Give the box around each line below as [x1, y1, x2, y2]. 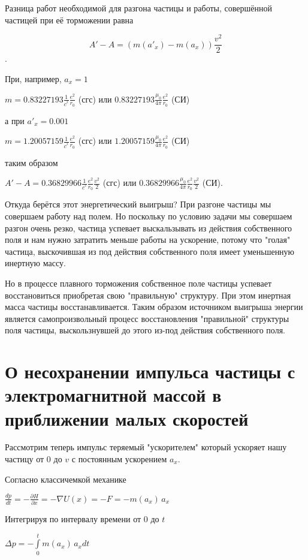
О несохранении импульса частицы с [5, 359, 295, 384]
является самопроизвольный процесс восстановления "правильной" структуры [5, 312, 289, 324]
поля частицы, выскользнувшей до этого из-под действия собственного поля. [5, 324, 285, 336]
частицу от [5, 453, 44, 465]
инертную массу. [5, 257, 66, 269]
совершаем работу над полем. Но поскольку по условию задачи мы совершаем [5, 210, 292, 222]
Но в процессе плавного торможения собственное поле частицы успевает [5, 276, 272, 289]
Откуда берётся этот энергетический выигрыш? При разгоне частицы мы [5, 198, 271, 210]
